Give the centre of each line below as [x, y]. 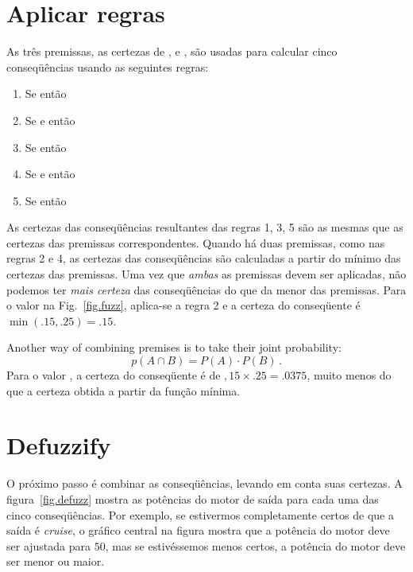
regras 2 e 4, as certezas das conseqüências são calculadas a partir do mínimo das [204, 258]
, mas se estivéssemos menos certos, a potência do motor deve [255, 545]
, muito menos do [349, 375]
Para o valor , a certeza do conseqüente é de [114, 375]
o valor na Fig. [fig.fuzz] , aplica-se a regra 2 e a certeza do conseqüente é [183, 305]
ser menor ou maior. [56, 561]
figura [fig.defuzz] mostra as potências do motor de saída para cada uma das [193, 498]
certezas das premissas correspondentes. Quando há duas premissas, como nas [196, 242]
